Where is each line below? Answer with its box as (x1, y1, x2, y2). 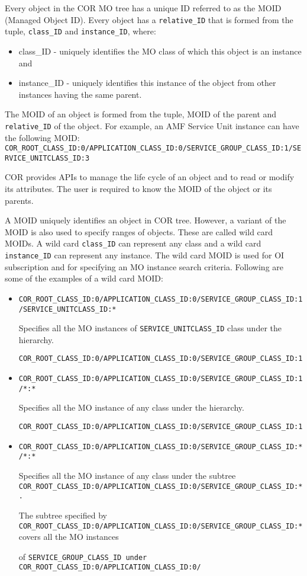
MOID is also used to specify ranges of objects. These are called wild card (5, 225, 273, 238)
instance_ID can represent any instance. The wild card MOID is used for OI (5, 249, 285, 261)
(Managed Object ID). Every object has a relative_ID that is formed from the (5, 13, 293, 25)
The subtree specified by (18, 508, 107, 521)
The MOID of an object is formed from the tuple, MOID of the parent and (5, 108, 277, 120)
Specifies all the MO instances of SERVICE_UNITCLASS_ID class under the (18, 322, 282, 334)
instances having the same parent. (18, 88, 142, 100)
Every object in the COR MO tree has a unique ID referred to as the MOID (5, 2, 282, 14)
